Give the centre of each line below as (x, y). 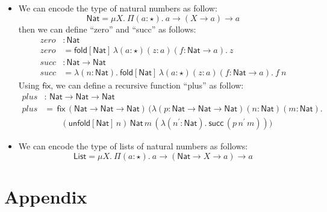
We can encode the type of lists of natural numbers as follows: (133, 146)
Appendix (46, 196)
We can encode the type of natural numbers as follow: (118, 8)
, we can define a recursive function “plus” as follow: (147, 85)
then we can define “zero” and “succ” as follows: (107, 29)
